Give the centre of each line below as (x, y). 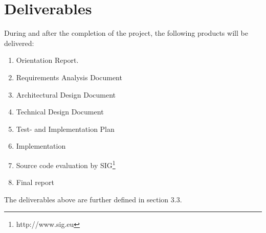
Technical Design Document (60, 112)
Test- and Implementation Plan (65, 129)
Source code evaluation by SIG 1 (66, 164)
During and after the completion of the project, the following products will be (126, 33)
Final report (35, 182)
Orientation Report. (47, 60)
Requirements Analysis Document (69, 77)
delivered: (19, 43)
